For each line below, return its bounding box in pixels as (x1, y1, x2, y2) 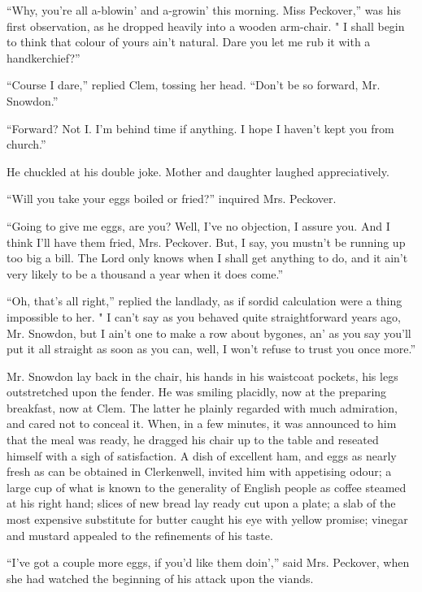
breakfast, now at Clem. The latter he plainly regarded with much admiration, (7, 399, 398, 416)
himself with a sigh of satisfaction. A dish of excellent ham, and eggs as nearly (7, 447, 397, 464)
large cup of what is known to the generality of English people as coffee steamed (7, 478, 407, 495)
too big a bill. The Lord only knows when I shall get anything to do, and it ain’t (7, 249, 408, 266)
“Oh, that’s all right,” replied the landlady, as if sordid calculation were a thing (7, 292, 402, 309)
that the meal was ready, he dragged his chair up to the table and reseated (7, 431, 379, 448)
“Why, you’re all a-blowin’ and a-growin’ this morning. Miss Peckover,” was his (7, 2, 401, 18)
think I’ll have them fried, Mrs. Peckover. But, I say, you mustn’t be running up (7, 233, 406, 250)
